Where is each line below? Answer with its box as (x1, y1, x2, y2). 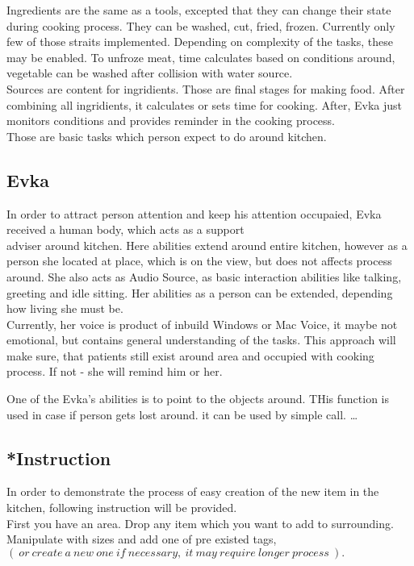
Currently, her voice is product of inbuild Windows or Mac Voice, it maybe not (6, 315, 398, 332)
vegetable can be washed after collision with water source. (6, 65, 293, 81)
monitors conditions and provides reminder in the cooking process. (6, 112, 335, 129)
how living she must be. (6, 300, 123, 317)
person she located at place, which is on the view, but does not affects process (6, 252, 392, 269)
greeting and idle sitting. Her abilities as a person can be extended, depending (6, 284, 393, 301)
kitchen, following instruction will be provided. (6, 499, 237, 516)
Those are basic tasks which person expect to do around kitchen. (6, 127, 327, 144)
